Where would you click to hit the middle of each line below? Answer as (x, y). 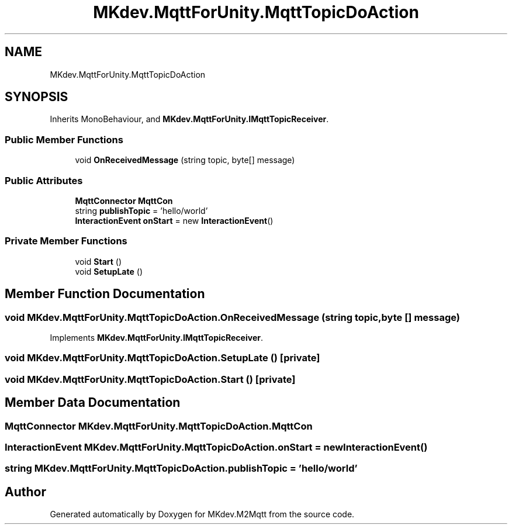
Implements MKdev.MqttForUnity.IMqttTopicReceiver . (156, 337)
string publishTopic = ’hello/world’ (141, 210)
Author (25, 492)
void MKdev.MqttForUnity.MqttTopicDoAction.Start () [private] (150, 379)
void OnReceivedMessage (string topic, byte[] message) (185, 160)
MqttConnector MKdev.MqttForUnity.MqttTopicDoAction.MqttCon (159, 426)
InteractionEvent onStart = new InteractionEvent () (174, 220)
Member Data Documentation (93, 403)
